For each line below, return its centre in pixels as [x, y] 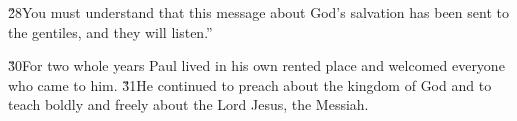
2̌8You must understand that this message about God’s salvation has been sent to [258, 12]
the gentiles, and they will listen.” [110, 31]
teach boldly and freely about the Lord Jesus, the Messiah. [188, 104]
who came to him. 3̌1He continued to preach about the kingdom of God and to [250, 84]
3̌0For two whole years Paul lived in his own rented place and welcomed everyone [256, 65]
